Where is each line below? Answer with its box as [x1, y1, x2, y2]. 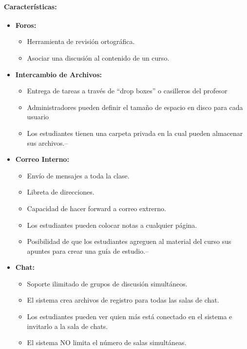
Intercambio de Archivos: [15, 69, 102, 79]
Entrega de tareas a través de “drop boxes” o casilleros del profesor [27, 86, 228, 96]
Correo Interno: [15, 154, 69, 164]
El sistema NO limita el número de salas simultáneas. [27, 337, 187, 348]
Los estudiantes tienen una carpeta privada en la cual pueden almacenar [27, 128, 243, 138]
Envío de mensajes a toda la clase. [27, 170, 130, 180]
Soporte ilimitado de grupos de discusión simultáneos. [27, 278, 188, 288]
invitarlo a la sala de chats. [27, 321, 108, 331]
